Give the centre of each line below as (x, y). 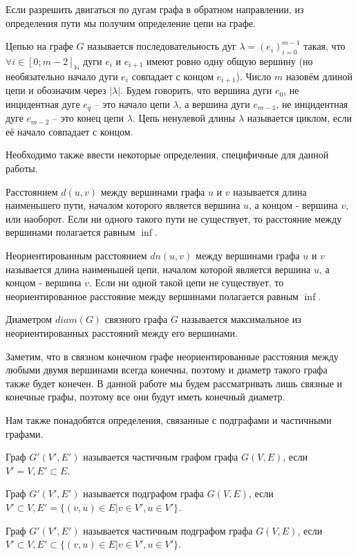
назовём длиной (319, 76)
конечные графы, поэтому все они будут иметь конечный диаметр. (145, 397)
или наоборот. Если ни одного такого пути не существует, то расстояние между (174, 218)
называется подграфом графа (143, 493)
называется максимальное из (241, 319)
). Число (254, 76)
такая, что (324, 46)
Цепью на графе (39, 46)
